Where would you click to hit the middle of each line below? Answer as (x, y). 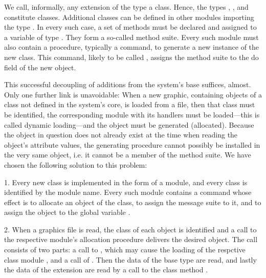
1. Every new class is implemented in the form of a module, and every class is (126, 182)
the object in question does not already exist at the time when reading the (121, 135)
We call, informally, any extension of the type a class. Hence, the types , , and (126, 7)
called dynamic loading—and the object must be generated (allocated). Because (129, 124)
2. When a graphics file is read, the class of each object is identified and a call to (130, 229)
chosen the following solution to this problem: (76, 164)
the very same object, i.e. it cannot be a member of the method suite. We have (128, 155)
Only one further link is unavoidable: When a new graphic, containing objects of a (133, 94)
